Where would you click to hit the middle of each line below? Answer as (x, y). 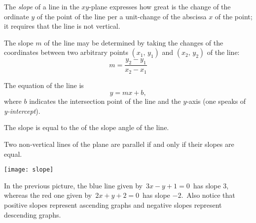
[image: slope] (29, 170)
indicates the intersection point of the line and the (105, 101)
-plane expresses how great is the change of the (160, 6)
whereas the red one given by (48, 195)
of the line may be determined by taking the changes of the (134, 42)
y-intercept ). (22, 111)
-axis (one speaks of (216, 101)
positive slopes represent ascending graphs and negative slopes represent (113, 205)
